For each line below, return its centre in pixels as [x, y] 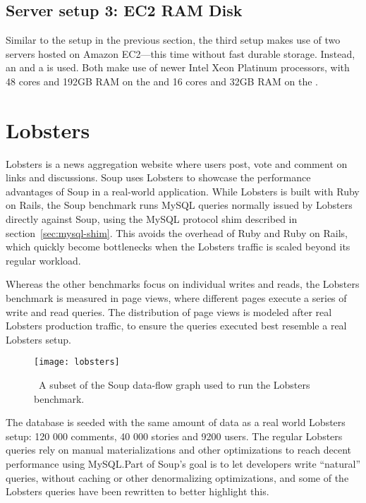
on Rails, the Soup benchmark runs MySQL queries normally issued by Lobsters [179, 205]
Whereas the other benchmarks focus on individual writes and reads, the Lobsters [183, 284]
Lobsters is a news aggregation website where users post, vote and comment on [177, 163]
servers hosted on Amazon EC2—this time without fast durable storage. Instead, [181, 53]
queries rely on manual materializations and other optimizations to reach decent [179, 450]
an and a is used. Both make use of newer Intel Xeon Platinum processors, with [178, 67]
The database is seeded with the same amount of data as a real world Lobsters [176, 422]
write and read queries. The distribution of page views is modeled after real [169, 311]
